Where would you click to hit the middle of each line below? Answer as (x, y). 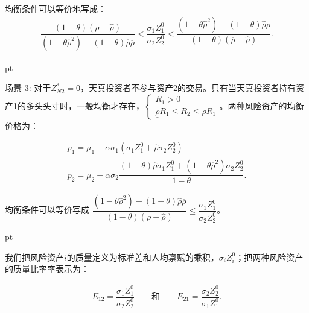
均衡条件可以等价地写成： (56, 8)
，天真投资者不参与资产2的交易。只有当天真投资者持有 (188, 88)
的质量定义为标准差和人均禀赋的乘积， (143, 257)
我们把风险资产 (34, 257)
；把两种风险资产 (269, 257)
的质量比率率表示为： (47, 269)
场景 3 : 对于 (28, 88)
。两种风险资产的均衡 (262, 105)
